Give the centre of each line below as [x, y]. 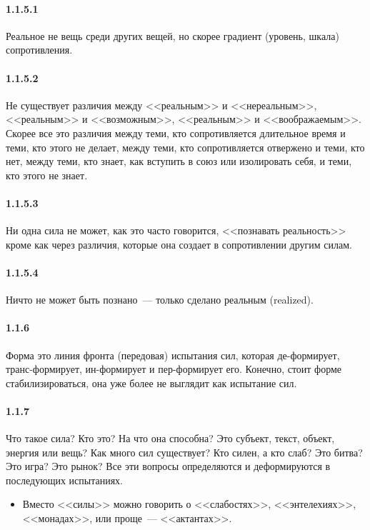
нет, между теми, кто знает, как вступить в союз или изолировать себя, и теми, [179, 161]
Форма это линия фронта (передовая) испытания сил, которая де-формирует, [173, 355]
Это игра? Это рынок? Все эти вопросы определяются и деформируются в [168, 466]
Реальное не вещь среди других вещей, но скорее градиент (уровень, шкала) [172, 35]
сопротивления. [39, 50]
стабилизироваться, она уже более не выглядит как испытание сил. [151, 382]
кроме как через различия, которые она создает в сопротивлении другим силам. [179, 244]
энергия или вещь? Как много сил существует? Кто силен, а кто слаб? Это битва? [184, 452]
